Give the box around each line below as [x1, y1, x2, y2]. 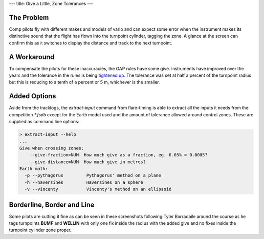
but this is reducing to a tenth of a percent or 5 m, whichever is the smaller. [9, 79, 160, 85]
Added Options [9, 92, 56, 100]
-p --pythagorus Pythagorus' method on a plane [24, 173, 161, 178]
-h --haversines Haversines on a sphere [24, 179, 144, 185]
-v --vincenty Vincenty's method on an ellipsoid [24, 186, 172, 192]
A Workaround [9, 53, 55, 61]
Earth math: [19, 166, 48, 171]
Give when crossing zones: [19, 145, 84, 151]
